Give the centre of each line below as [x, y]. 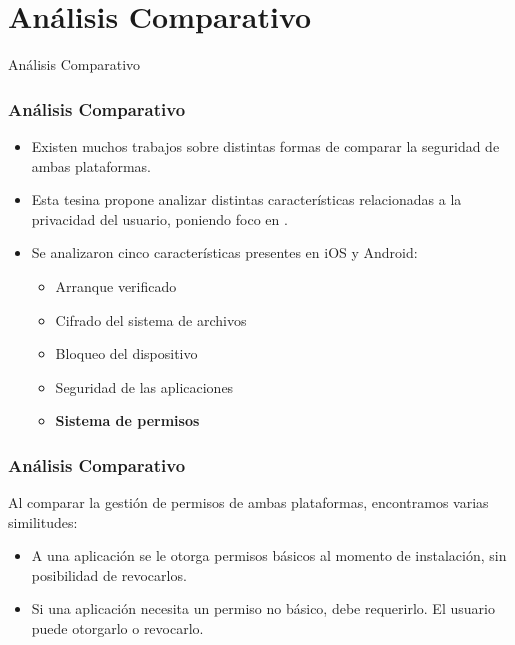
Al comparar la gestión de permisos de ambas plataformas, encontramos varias [248, 502]
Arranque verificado [116, 285]
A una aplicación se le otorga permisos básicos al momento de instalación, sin [269, 555]
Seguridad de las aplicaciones [144, 386]
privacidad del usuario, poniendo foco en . [159, 218]
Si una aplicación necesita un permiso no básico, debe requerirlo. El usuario [263, 608]
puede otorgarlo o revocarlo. [117, 628]
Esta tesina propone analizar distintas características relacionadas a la [246, 199]
